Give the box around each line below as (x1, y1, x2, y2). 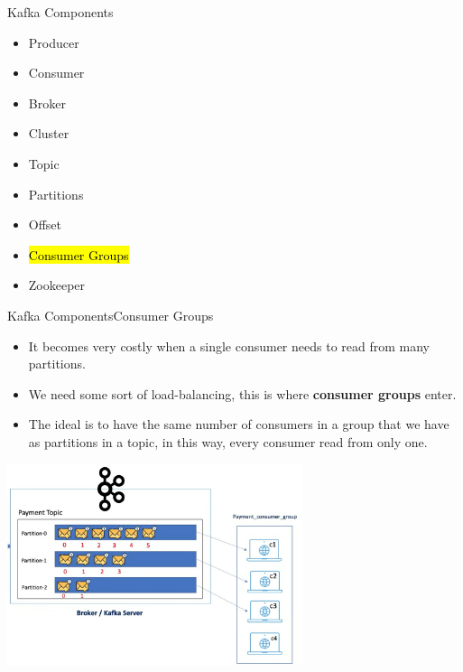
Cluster (28, 124, 69, 143)
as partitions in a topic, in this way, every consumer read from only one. (28, 432, 428, 451)
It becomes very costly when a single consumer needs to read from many (28, 336, 430, 355)
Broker (28, 93, 66, 112)
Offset (28, 215, 62, 234)
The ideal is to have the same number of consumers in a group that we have (28, 415, 449, 434)
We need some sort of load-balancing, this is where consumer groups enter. (28, 384, 457, 403)
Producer (28, 33, 79, 51)
